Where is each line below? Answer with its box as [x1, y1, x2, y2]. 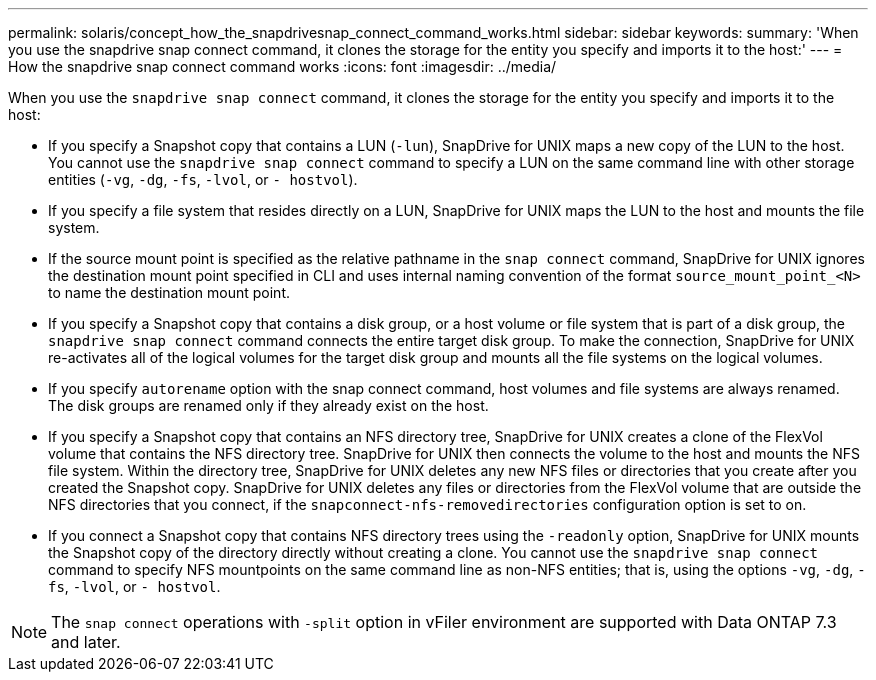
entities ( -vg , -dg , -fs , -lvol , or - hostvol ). [48, 171, 358, 188]
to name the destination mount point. [48, 284, 290, 301]
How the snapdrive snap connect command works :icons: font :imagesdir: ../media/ [8, 58, 557, 75]
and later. [51, 632, 121, 652]
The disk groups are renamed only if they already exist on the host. [48, 397, 489, 414]
